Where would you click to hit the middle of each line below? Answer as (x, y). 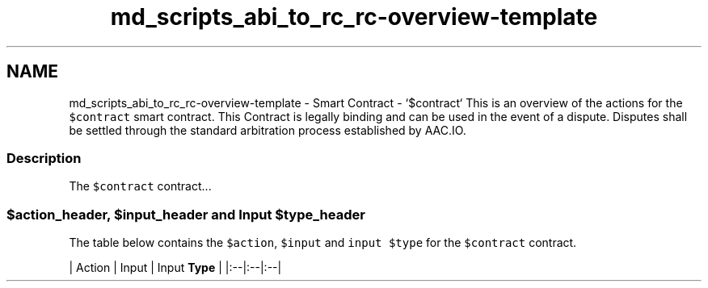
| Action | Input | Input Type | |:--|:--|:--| (175, 268)
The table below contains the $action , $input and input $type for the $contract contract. (323, 243)
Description (44, 158)
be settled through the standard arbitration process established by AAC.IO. (268, 130)
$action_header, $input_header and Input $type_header (186, 214)
